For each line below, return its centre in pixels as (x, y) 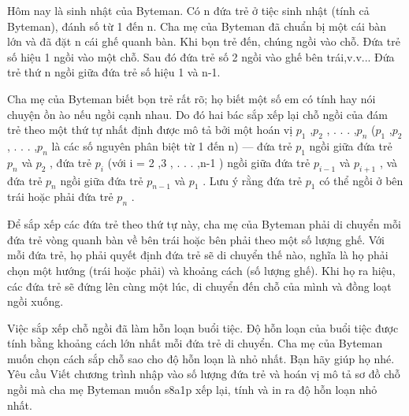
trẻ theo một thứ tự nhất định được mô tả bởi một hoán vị (150, 130)
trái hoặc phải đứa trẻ (60, 197)
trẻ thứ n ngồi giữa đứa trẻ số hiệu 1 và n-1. (114, 72)
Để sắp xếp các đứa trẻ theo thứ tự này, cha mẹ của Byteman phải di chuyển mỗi (204, 224)
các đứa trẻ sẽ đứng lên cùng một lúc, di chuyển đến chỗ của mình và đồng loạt (199, 286)
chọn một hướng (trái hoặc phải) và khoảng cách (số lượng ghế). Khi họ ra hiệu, (201, 270)
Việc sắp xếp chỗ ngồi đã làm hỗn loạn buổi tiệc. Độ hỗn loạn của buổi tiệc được (203, 327)
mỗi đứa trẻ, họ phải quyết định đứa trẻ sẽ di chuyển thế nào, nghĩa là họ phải (198, 255)
